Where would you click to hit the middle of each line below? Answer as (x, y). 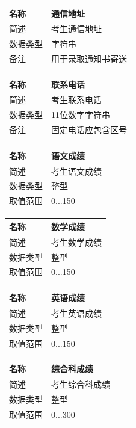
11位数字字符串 (81, 115)
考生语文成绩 (76, 171)
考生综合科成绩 (81, 384)
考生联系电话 (76, 100)
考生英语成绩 (76, 313)
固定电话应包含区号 (89, 130)
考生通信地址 (76, 29)
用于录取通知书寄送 (89, 59)
